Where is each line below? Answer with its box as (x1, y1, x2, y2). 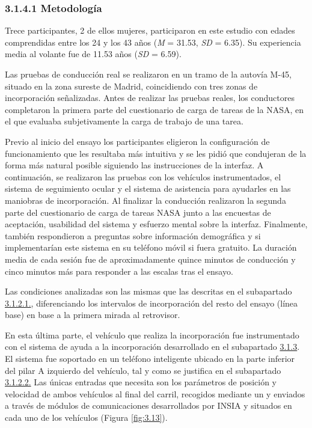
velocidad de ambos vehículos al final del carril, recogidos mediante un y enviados (5, 387, 305, 400)
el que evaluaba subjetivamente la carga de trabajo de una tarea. (5, 115, 243, 127)
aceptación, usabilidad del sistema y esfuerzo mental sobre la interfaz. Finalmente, (5, 218, 308, 230)
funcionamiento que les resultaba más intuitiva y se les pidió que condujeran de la (5, 147, 307, 159)
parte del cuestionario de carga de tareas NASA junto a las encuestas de (5, 206, 271, 218)
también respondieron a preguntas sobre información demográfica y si (5, 229, 261, 242)
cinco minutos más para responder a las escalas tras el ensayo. (5, 264, 233, 277)
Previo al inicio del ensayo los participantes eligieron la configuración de (5, 135, 270, 147)
